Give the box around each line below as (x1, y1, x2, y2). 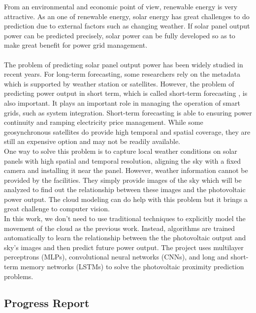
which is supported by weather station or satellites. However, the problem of (4, 78, 234, 88)
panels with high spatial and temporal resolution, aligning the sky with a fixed (4, 155, 241, 166)
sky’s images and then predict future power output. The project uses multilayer (4, 242, 244, 252)
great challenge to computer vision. (4, 203, 110, 214)
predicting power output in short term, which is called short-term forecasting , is (4, 88, 248, 98)
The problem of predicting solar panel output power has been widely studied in (4, 59, 243, 69)
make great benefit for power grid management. (4, 40, 148, 50)
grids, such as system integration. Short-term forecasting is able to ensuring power (4, 107, 252, 117)
